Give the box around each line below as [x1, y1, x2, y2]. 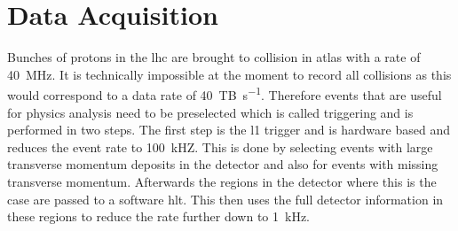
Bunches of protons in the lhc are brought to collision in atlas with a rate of [7, 48, 421, 66]
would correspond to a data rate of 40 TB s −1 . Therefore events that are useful [7, 83, 442, 104]
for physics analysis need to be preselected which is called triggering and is [7, 103, 414, 121]
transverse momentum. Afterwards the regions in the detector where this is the [7, 172, 437, 190]
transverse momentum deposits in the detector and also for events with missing [7, 155, 438, 173]
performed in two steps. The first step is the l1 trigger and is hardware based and [7, 120, 450, 139]
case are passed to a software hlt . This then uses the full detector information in [7, 189, 444, 208]
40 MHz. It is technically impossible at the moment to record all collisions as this [7, 65, 452, 83]
